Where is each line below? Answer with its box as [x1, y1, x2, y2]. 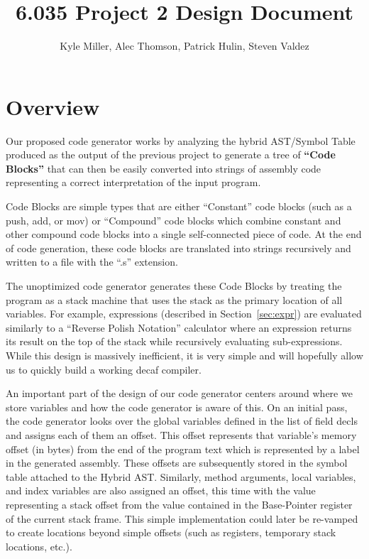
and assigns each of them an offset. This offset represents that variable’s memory [6, 427, 357, 442]
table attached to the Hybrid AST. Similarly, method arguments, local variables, [6, 469, 356, 484]
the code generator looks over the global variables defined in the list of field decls [6, 413, 358, 428]
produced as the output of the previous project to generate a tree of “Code [6, 147, 336, 162]
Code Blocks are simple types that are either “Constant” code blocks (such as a [6, 199, 352, 214]
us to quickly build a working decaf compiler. [6, 362, 202, 376]
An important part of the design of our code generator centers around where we [6, 386, 353, 401]
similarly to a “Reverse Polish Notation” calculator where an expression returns [6, 320, 352, 335]
